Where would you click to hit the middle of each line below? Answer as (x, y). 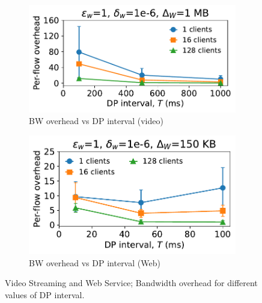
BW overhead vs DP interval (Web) (95, 262)
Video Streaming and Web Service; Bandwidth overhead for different (131, 283)
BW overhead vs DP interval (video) (96, 121)
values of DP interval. (45, 294)
